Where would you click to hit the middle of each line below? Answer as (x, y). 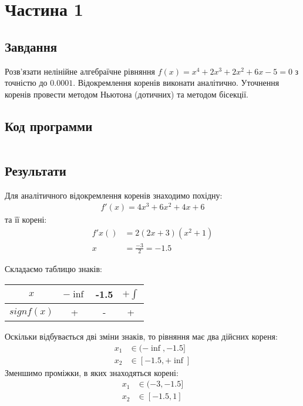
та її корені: (26, 219)
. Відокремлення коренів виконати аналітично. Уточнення (176, 83)
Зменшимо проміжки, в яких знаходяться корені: (92, 372)
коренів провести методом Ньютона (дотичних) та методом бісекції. (127, 94)
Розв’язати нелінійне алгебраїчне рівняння (80, 71)
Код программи (49, 125)
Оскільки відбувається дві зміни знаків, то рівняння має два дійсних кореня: (141, 336)
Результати (36, 170)
